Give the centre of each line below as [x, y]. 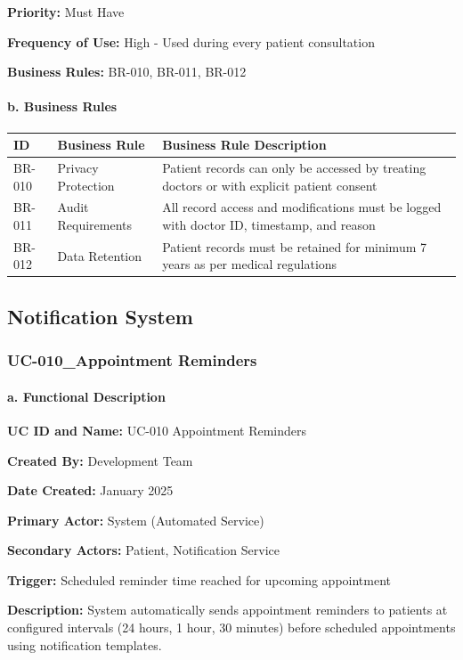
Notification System [100, 316]
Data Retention [100, 255]
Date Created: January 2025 [90, 490]
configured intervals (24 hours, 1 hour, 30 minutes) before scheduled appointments [231, 627]
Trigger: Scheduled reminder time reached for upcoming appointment [199, 579]
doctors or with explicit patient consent [270, 185]
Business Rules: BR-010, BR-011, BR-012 [127, 72]
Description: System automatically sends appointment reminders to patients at [227, 610]
